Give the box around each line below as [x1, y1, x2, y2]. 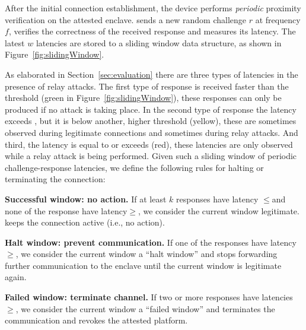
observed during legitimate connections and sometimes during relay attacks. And [5, 126, 298, 138]
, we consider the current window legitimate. [138, 204, 299, 217]
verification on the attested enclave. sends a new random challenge [5, 13, 247, 26]
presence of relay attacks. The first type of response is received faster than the [5, 80, 289, 92]
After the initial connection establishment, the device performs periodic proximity [5, 2, 301, 14]
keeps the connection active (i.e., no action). [5, 216, 165, 229]
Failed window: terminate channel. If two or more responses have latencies [5, 291, 293, 303]
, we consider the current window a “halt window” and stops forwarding [15, 247, 278, 260]
